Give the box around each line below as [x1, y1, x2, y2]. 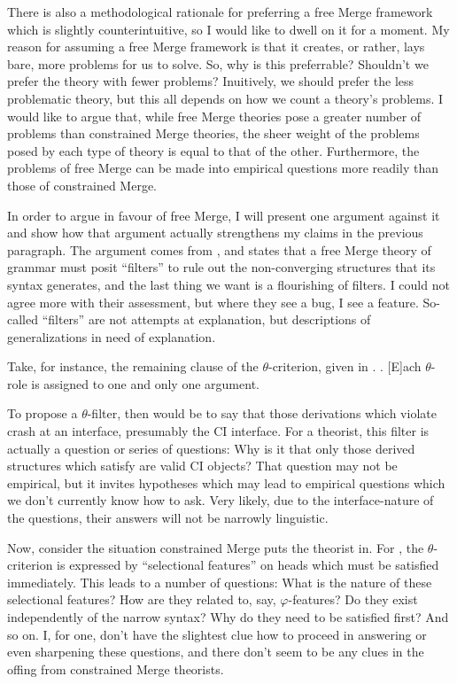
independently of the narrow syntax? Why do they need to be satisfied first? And [7, 608, 449, 626]
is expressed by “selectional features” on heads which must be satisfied [57, 556, 439, 574]
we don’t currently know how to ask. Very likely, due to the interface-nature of [7, 491, 434, 509]
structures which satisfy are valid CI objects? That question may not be [7, 456, 398, 475]
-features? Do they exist [288, 590, 418, 609]
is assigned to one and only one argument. [31, 374, 259, 393]
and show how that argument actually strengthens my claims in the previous [7, 223, 423, 242]
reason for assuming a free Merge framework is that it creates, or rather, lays [7, 37, 425, 56]
